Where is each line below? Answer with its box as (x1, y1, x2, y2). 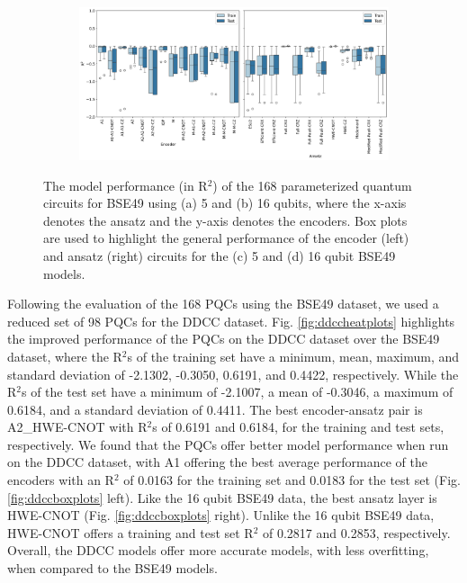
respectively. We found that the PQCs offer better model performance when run (7, 435, 449, 453)
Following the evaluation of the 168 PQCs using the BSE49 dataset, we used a (7, 294, 439, 313)
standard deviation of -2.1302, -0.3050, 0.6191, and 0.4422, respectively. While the (7, 364, 459, 383)
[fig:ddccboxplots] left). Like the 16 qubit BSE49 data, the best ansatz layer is (7, 488, 437, 507)
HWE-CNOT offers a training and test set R (7, 523, 254, 542)
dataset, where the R (7, 346, 122, 365)
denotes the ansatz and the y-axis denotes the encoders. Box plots (43, 211, 408, 229)
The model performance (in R (43, 175, 208, 194)
